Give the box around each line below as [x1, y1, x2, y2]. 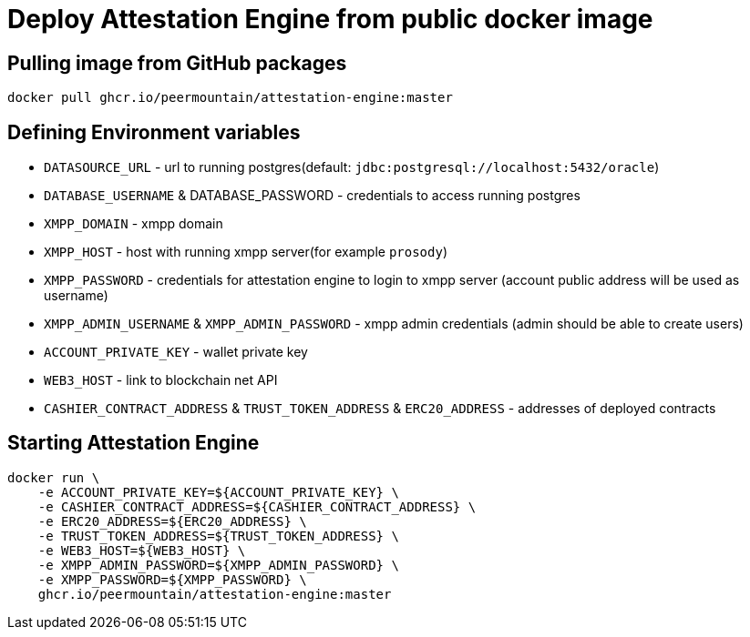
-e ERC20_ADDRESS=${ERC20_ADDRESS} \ [37, 513, 307, 529]
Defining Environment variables [7, 120, 301, 144]
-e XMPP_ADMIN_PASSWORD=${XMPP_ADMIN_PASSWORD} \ [37, 557, 399, 572]
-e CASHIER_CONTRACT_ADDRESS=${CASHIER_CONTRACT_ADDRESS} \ [37, 499, 477, 514]
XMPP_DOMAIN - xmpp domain [44, 216, 223, 232]
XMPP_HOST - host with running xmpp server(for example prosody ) [44, 244, 448, 260]
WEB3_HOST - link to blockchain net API [44, 372, 278, 389]
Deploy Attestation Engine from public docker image [7, 4, 653, 35]
